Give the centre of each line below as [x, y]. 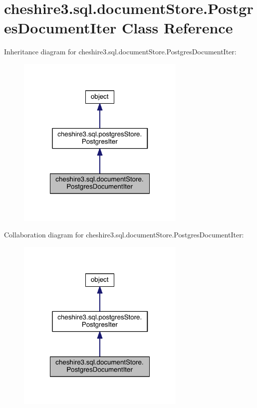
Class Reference [177, 28]
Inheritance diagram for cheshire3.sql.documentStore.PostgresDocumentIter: [120, 52]
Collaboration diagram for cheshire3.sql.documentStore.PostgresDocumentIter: [124, 235]
